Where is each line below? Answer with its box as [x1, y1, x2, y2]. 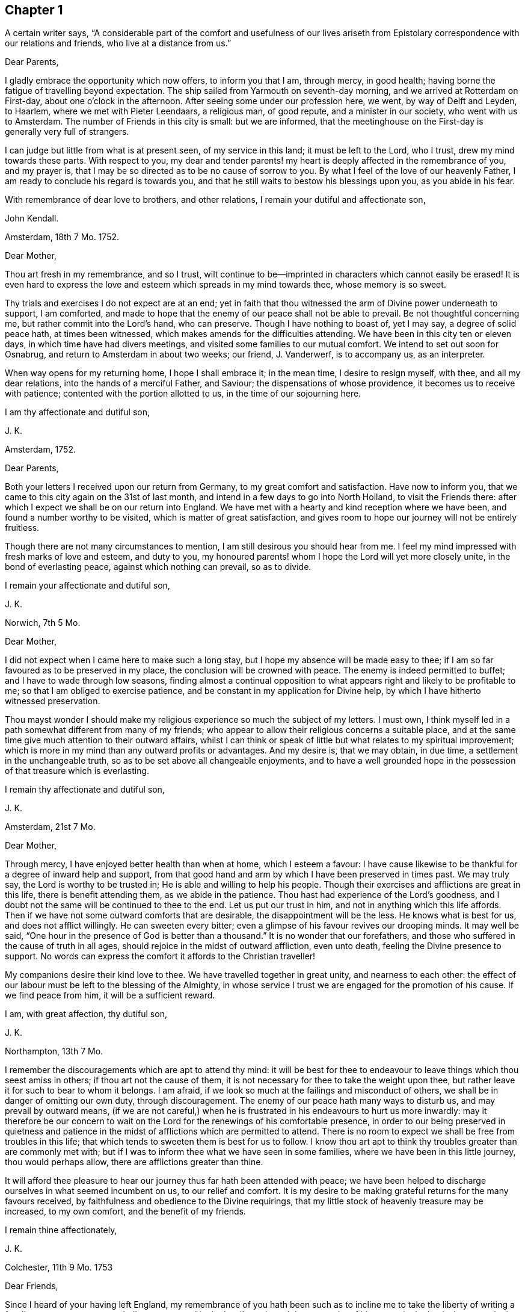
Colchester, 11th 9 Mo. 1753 [5, 1262, 113, 1273]
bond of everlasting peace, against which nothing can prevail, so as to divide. [5, 562, 312, 572]
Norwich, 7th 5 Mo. [5, 617, 81, 628]
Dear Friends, [5, 1281, 58, 1292]
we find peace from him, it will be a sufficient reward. [5, 990, 215, 1001]
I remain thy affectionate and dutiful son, [5, 784, 165, 795]
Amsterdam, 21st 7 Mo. [5, 822, 96, 832]
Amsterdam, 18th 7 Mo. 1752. [5, 232, 120, 243]
